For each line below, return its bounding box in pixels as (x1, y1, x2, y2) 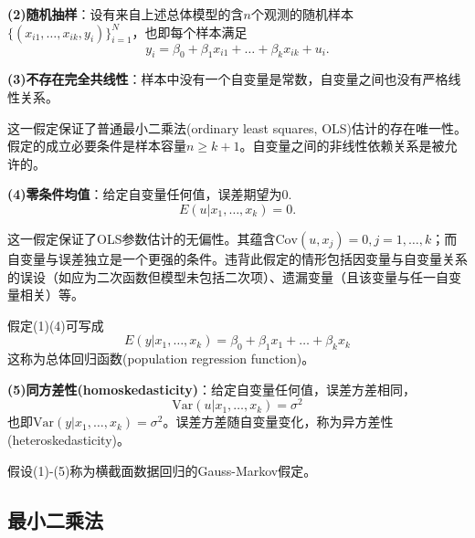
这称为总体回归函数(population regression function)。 (7, 349, 315, 368)
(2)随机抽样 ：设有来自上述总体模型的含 (7, 5, 244, 23)
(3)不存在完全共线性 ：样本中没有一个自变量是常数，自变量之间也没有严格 (7, 69, 449, 89)
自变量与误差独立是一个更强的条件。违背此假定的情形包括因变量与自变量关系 (7, 248, 468, 268)
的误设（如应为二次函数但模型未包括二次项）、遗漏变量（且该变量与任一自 (7, 267, 449, 286)
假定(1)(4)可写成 (7, 315, 104, 334)
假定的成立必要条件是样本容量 (7, 136, 186, 155)
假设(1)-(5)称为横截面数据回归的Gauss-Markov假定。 (7, 460, 317, 480)
